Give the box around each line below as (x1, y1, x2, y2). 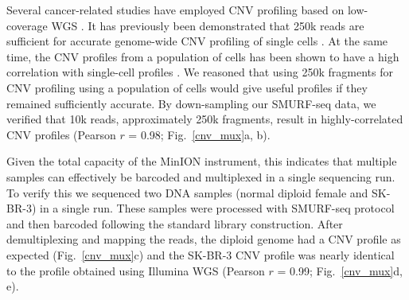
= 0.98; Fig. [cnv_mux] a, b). (128, 126, 271, 142)
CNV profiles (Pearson (6, 126, 116, 142)
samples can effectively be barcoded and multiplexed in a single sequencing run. (6, 168, 395, 185)
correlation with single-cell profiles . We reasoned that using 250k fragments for (6, 64, 393, 80)
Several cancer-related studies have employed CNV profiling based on (6, 2, 345, 18)
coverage (6, 17, 48, 33)
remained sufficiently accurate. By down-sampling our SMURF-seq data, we (6, 95, 376, 111)
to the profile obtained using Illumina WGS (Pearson (6, 262, 265, 279)
